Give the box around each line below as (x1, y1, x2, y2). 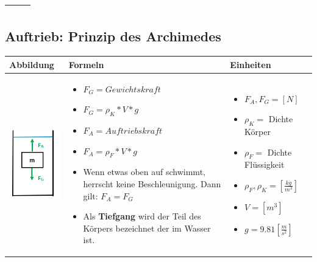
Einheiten (230, 58, 271, 71)
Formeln (68, 58, 104, 71)
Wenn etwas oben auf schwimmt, (83, 165, 205, 178)
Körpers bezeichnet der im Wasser (83, 221, 211, 234)
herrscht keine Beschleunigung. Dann (83, 177, 221, 190)
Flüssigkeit (244, 158, 285, 171)
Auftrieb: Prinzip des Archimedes (5, 27, 221, 46)
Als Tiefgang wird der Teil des (83, 210, 201, 222)
